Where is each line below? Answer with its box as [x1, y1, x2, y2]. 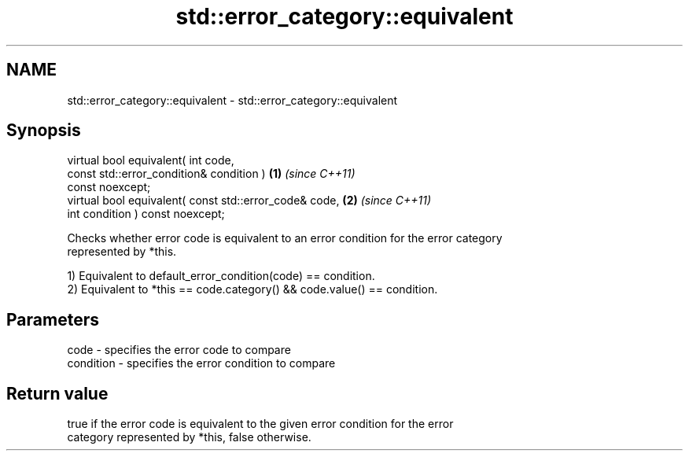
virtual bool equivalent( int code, [67, 153, 234, 168]
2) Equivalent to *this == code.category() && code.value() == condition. [67, 282, 438, 297]
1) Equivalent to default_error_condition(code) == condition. [67, 269, 375, 283]
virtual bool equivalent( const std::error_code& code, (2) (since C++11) [67, 193, 432, 208]
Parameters [6, 309, 99, 330]
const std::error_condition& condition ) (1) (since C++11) [67, 167, 356, 181]
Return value [6, 383, 109, 404]
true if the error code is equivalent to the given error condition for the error [67, 417, 454, 431]
